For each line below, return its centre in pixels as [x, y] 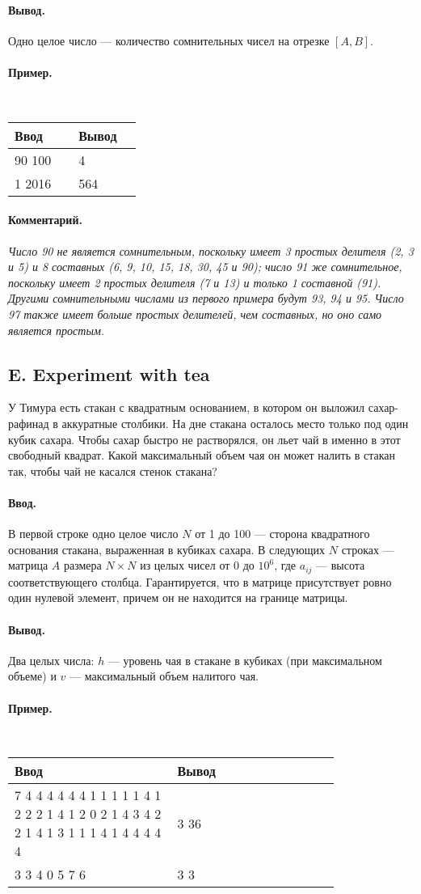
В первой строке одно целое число [93, 534]
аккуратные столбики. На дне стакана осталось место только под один [235, 423]
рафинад [29, 423]
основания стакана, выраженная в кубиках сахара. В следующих [167, 549]
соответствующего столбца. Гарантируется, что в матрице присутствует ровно [200, 581]
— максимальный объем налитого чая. [164, 676]
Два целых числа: [51, 660]
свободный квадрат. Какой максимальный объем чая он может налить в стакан [202, 455]
